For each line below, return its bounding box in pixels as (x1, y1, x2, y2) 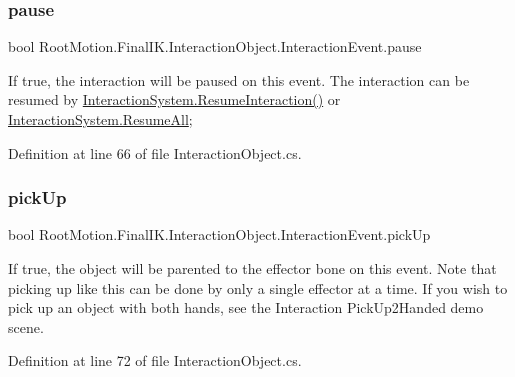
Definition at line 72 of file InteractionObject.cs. (8, 350, 302, 371)
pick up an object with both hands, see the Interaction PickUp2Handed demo (8, 297, 484, 318)
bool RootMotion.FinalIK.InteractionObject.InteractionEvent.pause (8, 36, 422, 57)
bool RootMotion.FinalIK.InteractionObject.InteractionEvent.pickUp (8, 224, 431, 245)
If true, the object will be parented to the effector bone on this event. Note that (8, 258, 497, 278)
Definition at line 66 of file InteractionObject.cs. (8, 142, 302, 163)
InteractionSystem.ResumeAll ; (8, 109, 193, 129)
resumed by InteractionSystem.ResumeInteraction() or (8, 89, 341, 110)
